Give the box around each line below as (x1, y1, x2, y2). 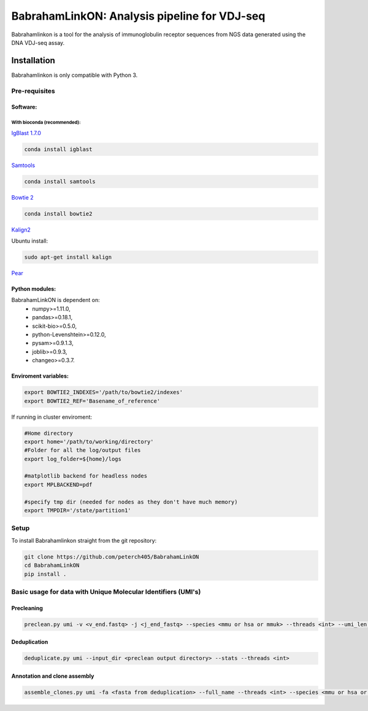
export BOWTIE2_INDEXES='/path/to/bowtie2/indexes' (24, 389, 183, 396)
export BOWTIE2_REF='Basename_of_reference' (24, 397, 161, 405)
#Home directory (24, 430, 74, 437)
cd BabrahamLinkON (24, 562, 80, 569)
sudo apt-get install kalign (24, 254, 112, 261)
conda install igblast (24, 146, 93, 153)
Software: (11, 103, 37, 111)
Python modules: (11, 286, 56, 293)
